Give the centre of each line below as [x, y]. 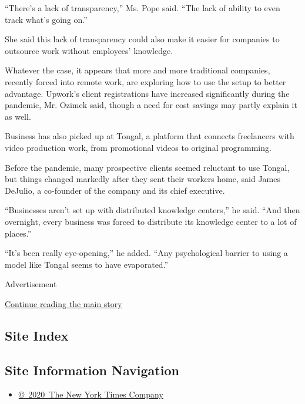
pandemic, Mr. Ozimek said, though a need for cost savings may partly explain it [151, 105]
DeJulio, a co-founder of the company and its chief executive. [115, 190]
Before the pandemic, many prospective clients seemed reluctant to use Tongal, [147, 167]
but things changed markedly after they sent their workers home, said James [143, 179]
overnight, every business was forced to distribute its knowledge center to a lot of [151, 221]
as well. [18, 116]
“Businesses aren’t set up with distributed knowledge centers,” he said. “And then [152, 210]
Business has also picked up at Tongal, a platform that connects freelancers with [150, 136]
